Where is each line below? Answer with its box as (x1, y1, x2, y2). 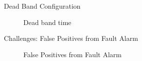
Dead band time (23, 17, 71, 27)
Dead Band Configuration (4, 1, 81, 11)
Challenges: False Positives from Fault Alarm (4, 33, 138, 43)
